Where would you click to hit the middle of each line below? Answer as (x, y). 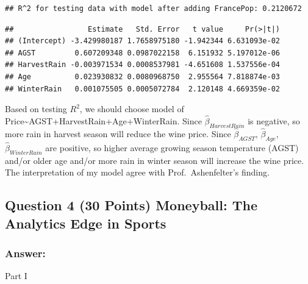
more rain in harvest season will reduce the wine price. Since (118, 133)
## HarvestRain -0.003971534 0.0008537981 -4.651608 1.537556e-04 (143, 65)
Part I (16, 276)
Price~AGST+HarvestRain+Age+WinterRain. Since (103, 120)
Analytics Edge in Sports (86, 223)
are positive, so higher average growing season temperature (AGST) (172, 147)
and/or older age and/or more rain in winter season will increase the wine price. (155, 160)
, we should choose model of (132, 109)
